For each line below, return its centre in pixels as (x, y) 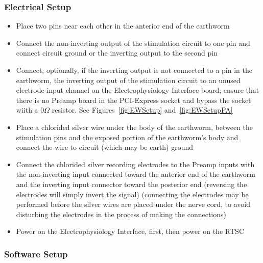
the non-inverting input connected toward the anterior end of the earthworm (136, 174)
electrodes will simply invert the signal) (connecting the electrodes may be (132, 194)
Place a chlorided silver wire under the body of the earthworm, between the (135, 127)
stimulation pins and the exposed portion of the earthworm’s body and (127, 137)
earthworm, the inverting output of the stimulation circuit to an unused (128, 80)
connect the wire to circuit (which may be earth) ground (105, 147)
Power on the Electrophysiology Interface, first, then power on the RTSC (130, 231)
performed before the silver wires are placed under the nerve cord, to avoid (133, 204)
